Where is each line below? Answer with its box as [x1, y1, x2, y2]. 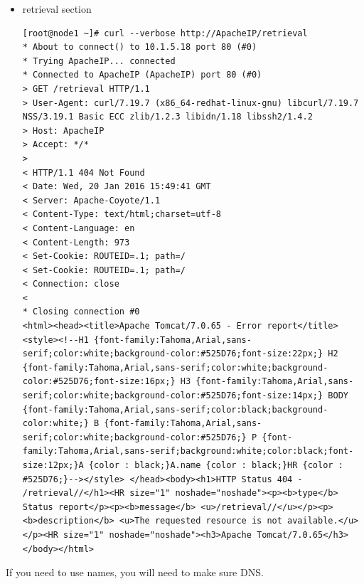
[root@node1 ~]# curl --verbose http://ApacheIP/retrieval [22, 28, 308, 38]
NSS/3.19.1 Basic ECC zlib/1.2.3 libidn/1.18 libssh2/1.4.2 [22, 112, 313, 122]
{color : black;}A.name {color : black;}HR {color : [88, 460, 343, 470]
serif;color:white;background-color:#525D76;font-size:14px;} [22, 391, 323, 401]
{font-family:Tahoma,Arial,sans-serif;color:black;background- [22, 404, 328, 415]
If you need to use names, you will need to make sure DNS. [6, 565, 264, 580]
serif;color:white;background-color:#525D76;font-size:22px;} [22, 349, 323, 359]
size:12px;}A [22, 460, 84, 470]
